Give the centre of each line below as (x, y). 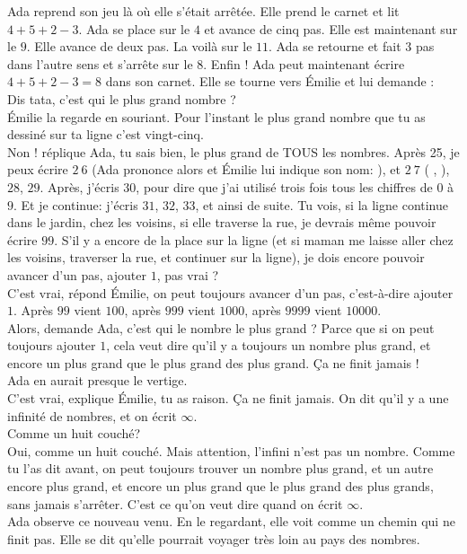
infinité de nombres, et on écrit (92, 415)
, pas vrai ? (188, 274)
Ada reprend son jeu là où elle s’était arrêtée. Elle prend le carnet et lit (203, 11)
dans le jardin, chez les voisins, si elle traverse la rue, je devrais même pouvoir (222, 222)
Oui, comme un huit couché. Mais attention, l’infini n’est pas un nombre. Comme (231, 450)
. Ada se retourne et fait (335, 46)
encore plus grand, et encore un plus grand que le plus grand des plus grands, (220, 486)
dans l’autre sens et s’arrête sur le (100, 63)
